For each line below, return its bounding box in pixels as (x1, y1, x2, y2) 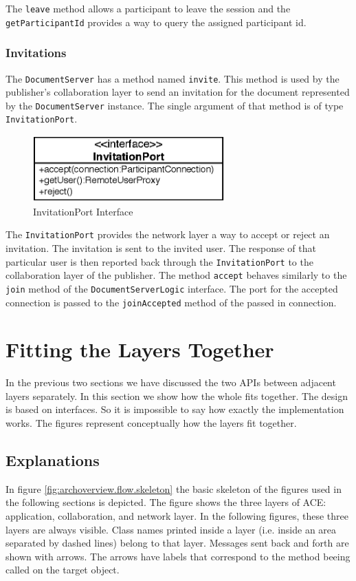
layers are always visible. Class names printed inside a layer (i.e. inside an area (5, 522, 337, 536)
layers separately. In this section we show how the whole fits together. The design (5, 388, 348, 403)
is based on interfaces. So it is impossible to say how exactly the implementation (5, 402, 344, 416)
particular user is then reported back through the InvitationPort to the (5, 254, 313, 268)
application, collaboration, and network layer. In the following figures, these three (5, 509, 348, 523)
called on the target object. (5, 562, 120, 577)
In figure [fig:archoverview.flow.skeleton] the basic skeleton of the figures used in (5, 481, 342, 496)
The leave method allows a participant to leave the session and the (5, 1, 291, 15)
